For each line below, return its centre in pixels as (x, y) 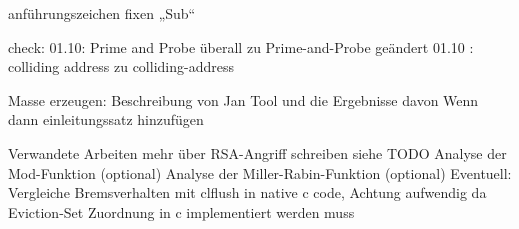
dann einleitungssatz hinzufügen (106, 119)
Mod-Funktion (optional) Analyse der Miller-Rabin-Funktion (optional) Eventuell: (260, 172)
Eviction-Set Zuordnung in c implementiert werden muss (181, 211)
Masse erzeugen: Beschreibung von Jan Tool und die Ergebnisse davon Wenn (243, 99)
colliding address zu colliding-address (121, 66)
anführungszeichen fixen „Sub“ (102, 13)
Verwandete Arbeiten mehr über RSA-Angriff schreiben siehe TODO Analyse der (257, 152)
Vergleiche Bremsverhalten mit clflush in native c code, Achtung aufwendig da (247, 192)
